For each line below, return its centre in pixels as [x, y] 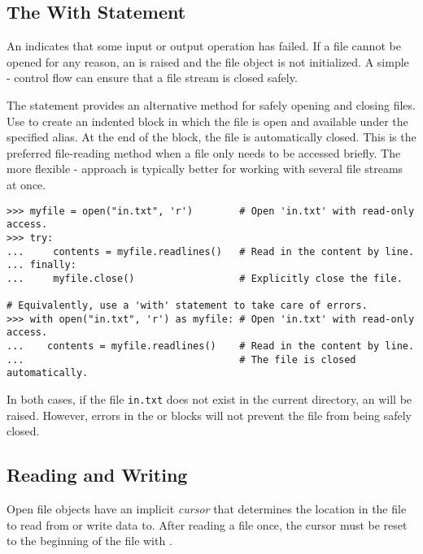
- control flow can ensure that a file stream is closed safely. [152, 78]
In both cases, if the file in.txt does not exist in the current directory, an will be [209, 399]
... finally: [41, 265]
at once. [26, 184]
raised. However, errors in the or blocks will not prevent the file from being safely [209, 415]
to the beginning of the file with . [89, 541]
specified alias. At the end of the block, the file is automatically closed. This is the [211, 137]
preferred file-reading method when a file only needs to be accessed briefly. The [204, 152]
